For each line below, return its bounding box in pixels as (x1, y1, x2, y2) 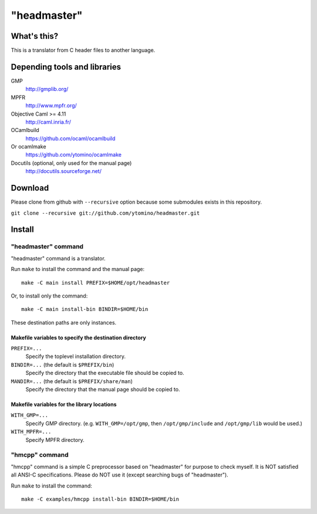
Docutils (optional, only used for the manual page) (11, 159, 132, 167)
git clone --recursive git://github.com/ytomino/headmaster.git (11, 209, 200, 217)
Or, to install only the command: (11, 292, 88, 299)
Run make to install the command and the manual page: (11, 266, 145, 273)
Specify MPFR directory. (25, 436, 85, 443)
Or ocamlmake (11, 143, 46, 150)
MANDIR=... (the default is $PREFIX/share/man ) (11, 377, 133, 384)
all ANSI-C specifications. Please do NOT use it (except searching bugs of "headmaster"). (11, 471, 228, 478)
